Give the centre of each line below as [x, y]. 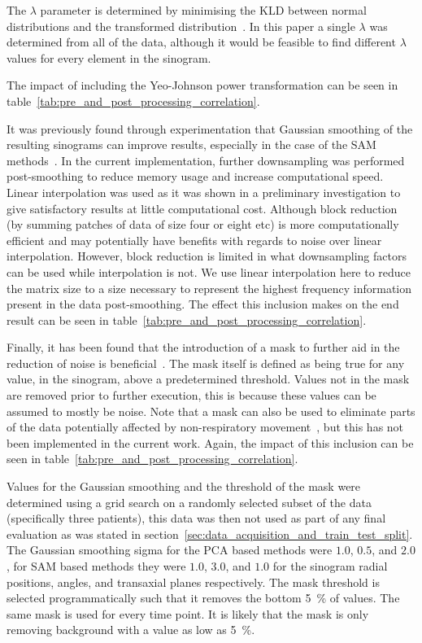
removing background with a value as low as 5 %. [131, 630]
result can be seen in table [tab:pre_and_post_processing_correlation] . [187, 319]
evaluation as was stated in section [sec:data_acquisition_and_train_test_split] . [210, 534]
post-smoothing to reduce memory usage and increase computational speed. [195, 176]
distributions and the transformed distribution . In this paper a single [181, 26]
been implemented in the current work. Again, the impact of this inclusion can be [210, 442]
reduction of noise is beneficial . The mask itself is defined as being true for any [206, 363]
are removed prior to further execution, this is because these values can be [191, 395]
